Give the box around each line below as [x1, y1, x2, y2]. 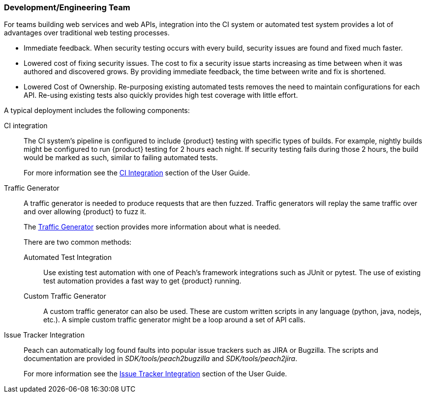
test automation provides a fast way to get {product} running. [43, 277, 242, 285]
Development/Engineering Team [4, 2, 130, 12]
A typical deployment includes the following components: [4, 106, 190, 115]
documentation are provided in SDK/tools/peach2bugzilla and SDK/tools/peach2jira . [24, 354, 298, 363]
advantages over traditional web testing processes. [4, 28, 170, 37]
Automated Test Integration [24, 253, 112, 262]
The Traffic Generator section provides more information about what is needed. [24, 223, 281, 231]
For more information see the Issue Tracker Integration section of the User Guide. [24, 369, 287, 378]
